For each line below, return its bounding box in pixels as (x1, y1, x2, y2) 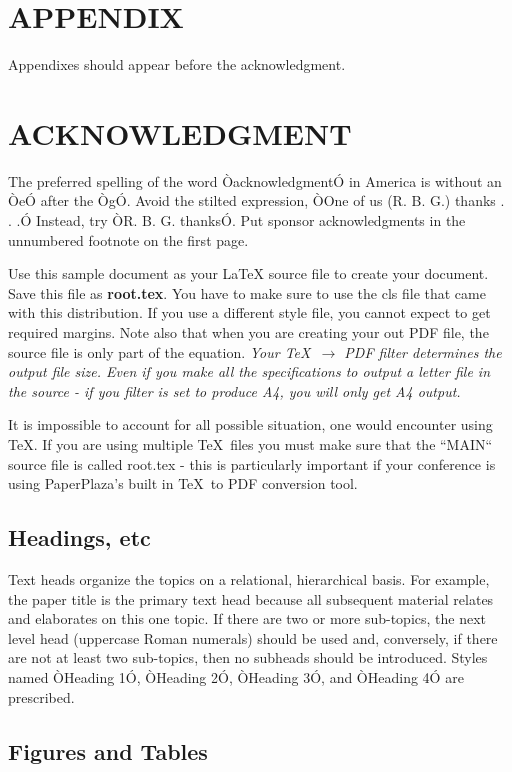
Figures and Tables (8, 735, 208, 766)
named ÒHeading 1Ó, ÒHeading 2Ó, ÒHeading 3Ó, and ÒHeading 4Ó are (8, 666, 464, 687)
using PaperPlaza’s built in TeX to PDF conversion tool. (8, 473, 358, 494)
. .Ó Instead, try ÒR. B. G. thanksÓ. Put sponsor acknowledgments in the (8, 210, 466, 231)
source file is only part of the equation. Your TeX (8, 341, 311, 362)
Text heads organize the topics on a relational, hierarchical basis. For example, (8, 568, 490, 589)
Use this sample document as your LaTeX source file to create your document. (8, 263, 489, 284)
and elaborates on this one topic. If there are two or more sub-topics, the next (8, 608, 487, 629)
